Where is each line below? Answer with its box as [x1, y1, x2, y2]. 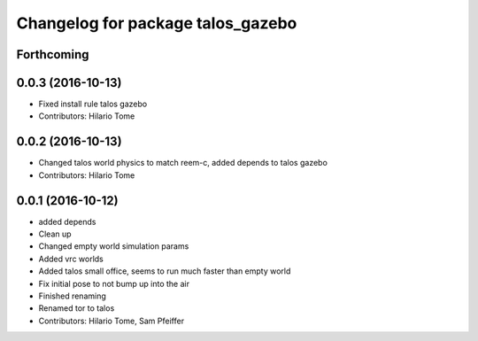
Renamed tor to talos [38, 303, 115, 314]
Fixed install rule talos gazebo [38, 98, 148, 110]
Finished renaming [38, 291, 106, 301]
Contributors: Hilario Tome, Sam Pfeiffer [38, 315, 185, 326]
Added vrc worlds [38, 253, 104, 264]
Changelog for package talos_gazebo [16, 13, 297, 33]
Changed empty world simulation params [38, 241, 189, 252]
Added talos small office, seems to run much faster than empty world [38, 266, 291, 276]
